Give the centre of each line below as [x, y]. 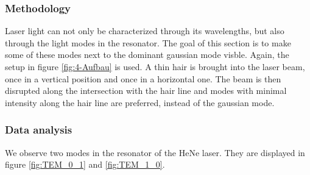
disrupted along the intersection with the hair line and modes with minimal [146, 91]
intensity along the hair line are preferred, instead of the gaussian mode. [140, 102]
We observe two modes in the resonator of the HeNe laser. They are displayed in [155, 152]
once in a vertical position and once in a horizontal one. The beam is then [143, 78]
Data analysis [39, 130]
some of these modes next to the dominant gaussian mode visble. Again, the [147, 55]
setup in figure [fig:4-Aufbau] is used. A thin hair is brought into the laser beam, [155, 66]
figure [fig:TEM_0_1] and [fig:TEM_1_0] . [85, 164]
